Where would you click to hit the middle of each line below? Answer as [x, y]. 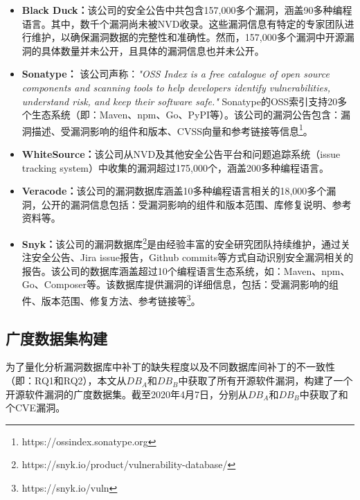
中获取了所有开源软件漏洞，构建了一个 [265, 381]
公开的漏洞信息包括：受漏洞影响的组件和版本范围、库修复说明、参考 [196, 204]
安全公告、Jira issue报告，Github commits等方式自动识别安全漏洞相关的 [192, 257]
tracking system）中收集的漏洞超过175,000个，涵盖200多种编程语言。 [175, 167]
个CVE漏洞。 [36, 408]
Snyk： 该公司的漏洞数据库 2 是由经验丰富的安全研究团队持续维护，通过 [181, 242]
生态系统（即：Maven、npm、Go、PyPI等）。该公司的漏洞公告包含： [186, 115]
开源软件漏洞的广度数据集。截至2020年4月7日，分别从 [127, 394]
